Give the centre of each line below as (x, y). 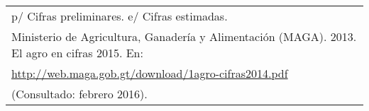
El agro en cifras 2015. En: (77, 53)
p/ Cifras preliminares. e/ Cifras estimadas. (120, 16)
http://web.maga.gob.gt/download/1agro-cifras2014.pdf (150, 73)
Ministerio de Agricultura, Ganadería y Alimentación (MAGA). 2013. (184, 36)
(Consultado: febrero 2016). (79, 94)
